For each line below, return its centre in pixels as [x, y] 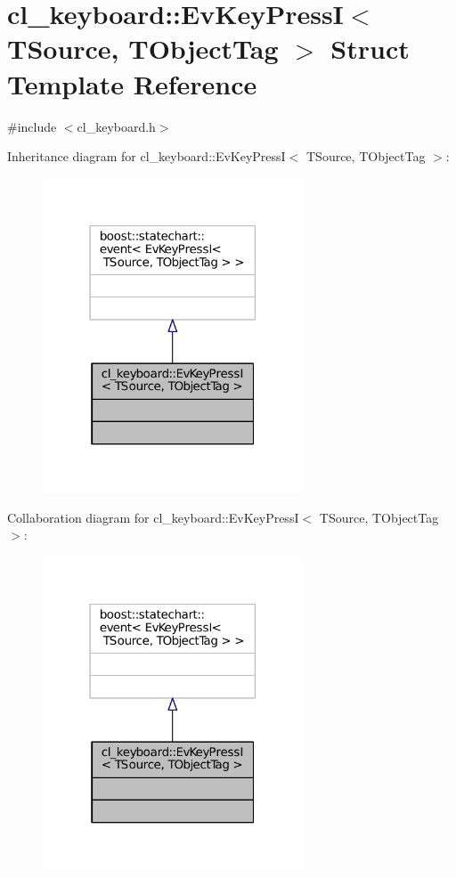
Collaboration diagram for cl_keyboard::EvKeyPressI [153, 517]
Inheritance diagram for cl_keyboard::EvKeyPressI [147, 156]
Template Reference [132, 83]
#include [32, 126]
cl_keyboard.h [116, 126]
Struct [370, 49]
